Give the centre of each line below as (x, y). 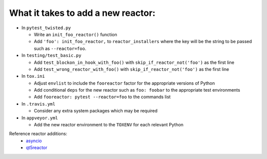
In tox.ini (33, 76)
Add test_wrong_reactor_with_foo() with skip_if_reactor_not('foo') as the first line (132, 69)
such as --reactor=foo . (60, 48)
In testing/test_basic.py (51, 55)
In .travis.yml (38, 104)
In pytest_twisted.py (46, 28)
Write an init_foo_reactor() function (75, 34)
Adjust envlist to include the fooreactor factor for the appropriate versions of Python (124, 83)
